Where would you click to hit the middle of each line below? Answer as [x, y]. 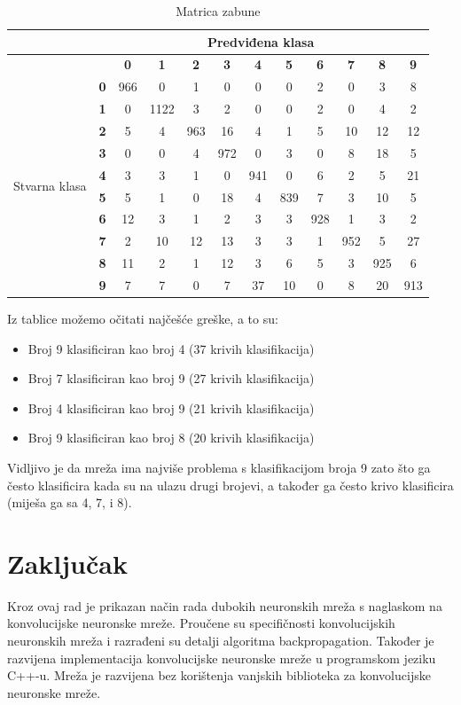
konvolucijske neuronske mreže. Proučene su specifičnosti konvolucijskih [201, 623]
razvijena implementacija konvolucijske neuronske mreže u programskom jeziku [222, 658]
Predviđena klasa [261, 41]
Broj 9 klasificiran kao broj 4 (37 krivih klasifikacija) [171, 348]
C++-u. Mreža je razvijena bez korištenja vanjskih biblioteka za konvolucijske [219, 675]
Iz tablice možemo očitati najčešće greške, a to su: [143, 318]
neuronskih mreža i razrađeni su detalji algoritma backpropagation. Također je [221, 641]
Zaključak [67, 563]
